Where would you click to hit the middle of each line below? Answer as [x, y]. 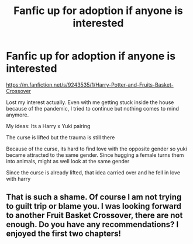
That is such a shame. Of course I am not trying [94, 197]
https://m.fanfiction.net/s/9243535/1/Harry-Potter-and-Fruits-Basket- [90, 85]
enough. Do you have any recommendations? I [92, 224]
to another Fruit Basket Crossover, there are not [94, 216]
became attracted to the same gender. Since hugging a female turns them [95, 155]
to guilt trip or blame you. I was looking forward [94, 206]
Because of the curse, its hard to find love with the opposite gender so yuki [96, 149]
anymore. [18, 115]
